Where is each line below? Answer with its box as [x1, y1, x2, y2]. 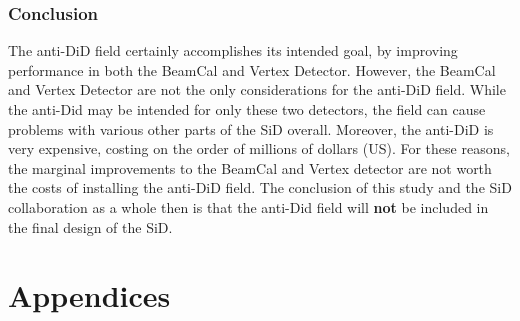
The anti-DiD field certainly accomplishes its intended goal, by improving [8, 40, 458, 61]
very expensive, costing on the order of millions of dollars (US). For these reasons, [8, 138, 510, 159]
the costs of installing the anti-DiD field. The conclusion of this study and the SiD [8, 177, 512, 198]
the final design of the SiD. [8, 216, 173, 237]
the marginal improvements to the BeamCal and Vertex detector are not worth [8, 157, 492, 178]
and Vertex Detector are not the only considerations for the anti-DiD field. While [8, 79, 506, 100]
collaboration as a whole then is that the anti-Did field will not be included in [8, 196, 489, 217]
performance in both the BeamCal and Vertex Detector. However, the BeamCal [8, 59, 496, 80]
